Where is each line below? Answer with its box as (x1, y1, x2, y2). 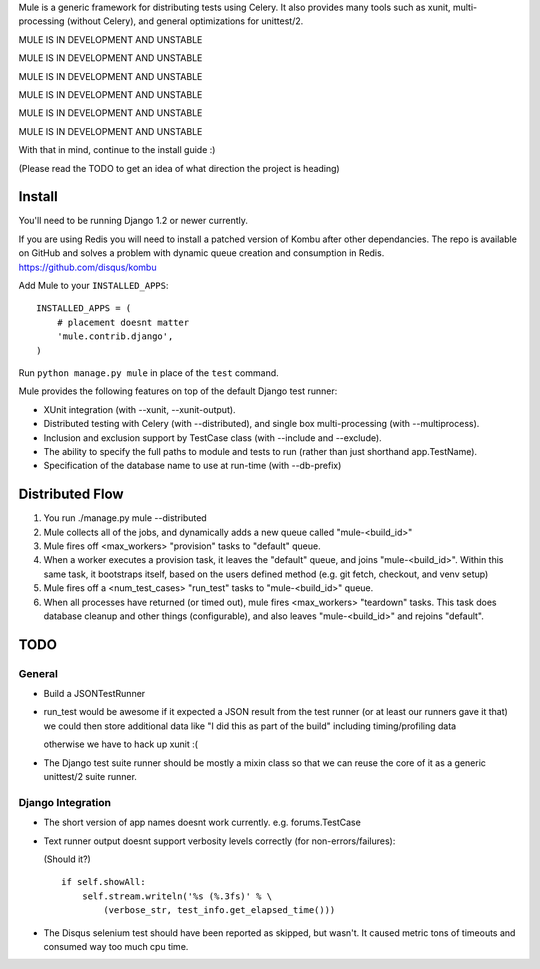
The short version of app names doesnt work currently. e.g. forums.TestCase (43, 816, 362, 829)
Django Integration (18, 795, 112, 809)
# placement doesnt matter (56, 316, 190, 328)
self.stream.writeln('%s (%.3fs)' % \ (81, 890, 273, 902)
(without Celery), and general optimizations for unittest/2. (66, 15, 304, 27)
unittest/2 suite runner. (43, 771, 137, 783)
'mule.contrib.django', (56, 331, 174, 342)
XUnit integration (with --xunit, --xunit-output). (43, 403, 236, 415)
